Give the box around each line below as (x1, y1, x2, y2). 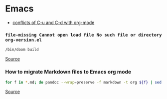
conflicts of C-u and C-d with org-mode (12, 19, 95, 25)
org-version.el (5, 37, 42, 42)
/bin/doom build (5, 47, 39, 52)
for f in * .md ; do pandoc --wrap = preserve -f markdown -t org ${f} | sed (5, 79, 162, 85)
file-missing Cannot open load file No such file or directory (5, 32, 162, 37)
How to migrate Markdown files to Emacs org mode (5, 68, 132, 75)
